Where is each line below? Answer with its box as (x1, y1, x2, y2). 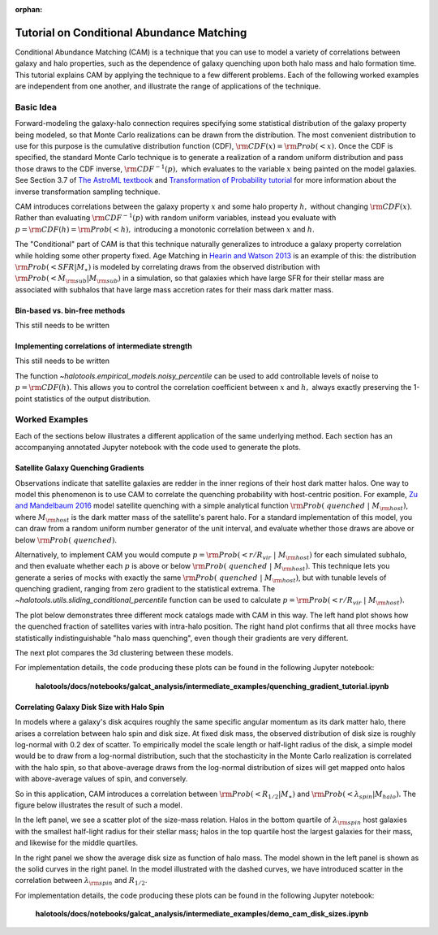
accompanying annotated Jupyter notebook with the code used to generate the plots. (15, 443, 302, 452)
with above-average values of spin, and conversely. (15, 774, 188, 784)
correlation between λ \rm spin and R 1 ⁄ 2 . (15, 876, 148, 887)
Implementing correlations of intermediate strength (15, 341, 192, 351)
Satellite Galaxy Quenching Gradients (15, 463, 145, 473)
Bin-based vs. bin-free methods (15, 305, 126, 315)
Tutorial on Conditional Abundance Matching (15, 25, 247, 40)
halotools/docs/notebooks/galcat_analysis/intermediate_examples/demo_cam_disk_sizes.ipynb (35, 909, 369, 919)
